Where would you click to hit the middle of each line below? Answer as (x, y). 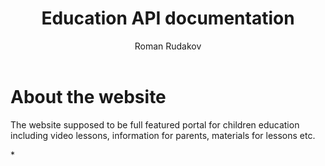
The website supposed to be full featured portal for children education (155, 124)
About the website (88, 96)
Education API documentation (168, 18)
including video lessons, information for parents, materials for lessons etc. (163, 135)
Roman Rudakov (168, 46)
